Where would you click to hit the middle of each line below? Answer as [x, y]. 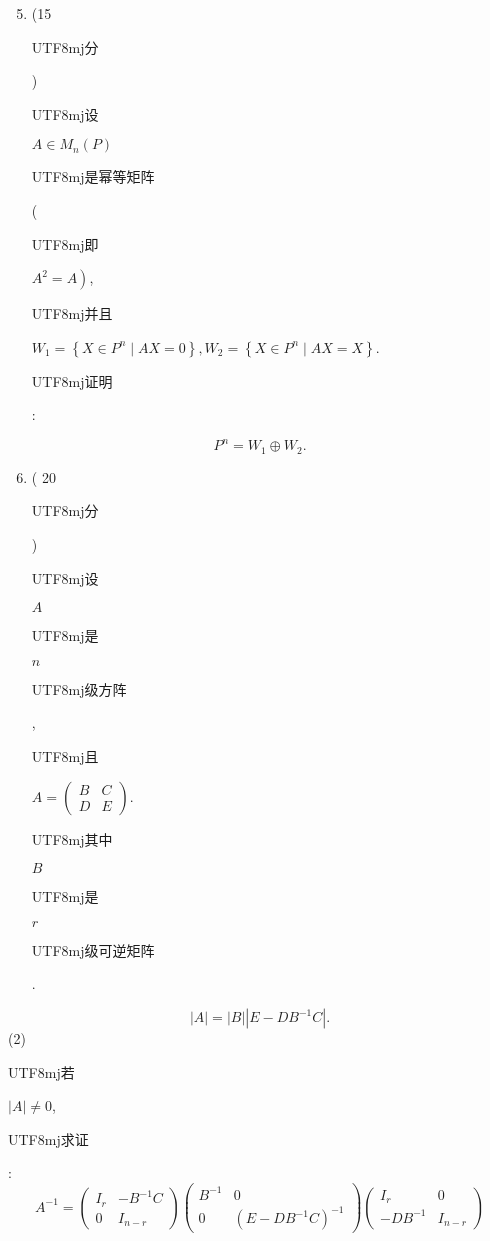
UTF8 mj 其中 [72, 838]
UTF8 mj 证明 [72, 380]
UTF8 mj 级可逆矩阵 [93, 949]
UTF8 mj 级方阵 [79, 688]
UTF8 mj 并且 [72, 313]
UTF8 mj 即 [65, 243]
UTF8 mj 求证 [48, 1138]
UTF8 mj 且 [65, 756]
